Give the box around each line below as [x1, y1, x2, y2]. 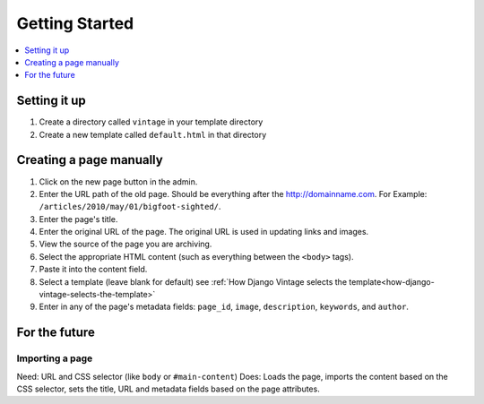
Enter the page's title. [39, 213, 118, 224]
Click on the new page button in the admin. [39, 176, 198, 187]
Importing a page [16, 352, 93, 365]
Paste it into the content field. [39, 264, 148, 275]
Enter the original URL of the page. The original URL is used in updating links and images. [39, 227, 369, 237]
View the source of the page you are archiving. [39, 238, 212, 250]
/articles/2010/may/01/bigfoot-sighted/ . [39, 202, 221, 212]
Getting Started [16, 13, 134, 33]
